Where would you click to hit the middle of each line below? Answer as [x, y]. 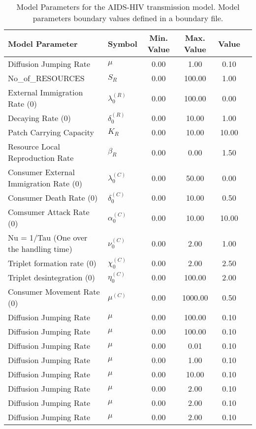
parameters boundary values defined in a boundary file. [128, 18]
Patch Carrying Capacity [51, 132]
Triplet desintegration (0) [52, 277]
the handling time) [40, 249]
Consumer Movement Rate [54, 291]
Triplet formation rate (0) [52, 263]
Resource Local [34, 146]
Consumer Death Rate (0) [53, 198]
